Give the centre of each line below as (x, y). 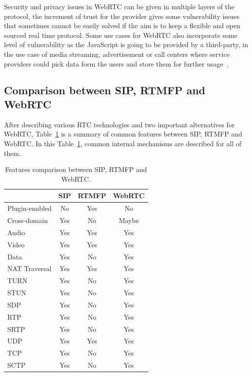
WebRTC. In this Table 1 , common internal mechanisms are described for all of (123, 143)
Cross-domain (28, 220)
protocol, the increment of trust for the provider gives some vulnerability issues (122, 16)
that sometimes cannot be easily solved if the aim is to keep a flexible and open (122, 26)
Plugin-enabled (30, 208)
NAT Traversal (29, 268)
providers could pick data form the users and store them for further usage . (116, 63)
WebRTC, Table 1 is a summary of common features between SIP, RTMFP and (123, 134)
